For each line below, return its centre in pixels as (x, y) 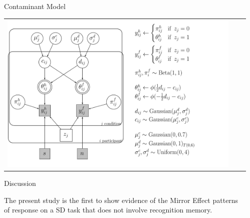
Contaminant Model (35, 6)
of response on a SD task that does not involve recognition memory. (108, 210)
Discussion (20, 183)
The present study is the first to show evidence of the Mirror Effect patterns (121, 200)
